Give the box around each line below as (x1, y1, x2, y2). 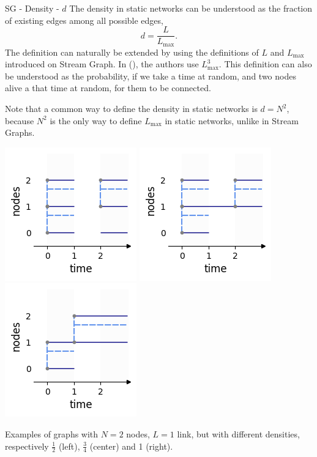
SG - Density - (5, 2, 59, 14)
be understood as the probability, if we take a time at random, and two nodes (5, 69, 296, 82)
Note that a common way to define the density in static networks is (5, 102, 258, 115)
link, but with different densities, (177, 428, 300, 440)
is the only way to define (50, 114, 142, 127)
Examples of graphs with (5, 428, 99, 440)
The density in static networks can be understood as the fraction (69, 2, 313, 14)
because (5, 114, 34, 127)
